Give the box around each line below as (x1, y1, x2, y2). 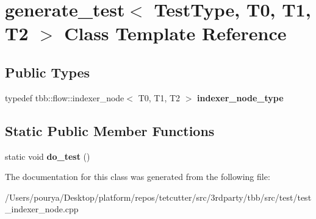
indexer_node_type (197, 91, 284, 104)
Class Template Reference (64, 21, 287, 46)
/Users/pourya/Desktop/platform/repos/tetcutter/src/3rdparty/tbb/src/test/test (5, 190, 312, 203)
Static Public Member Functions (5, 121, 215, 140)
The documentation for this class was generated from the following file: (5, 170, 270, 183)
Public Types (5, 62, 90, 81)
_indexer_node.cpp (5, 203, 79, 215)
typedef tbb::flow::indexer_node (5, 91, 124, 104)
